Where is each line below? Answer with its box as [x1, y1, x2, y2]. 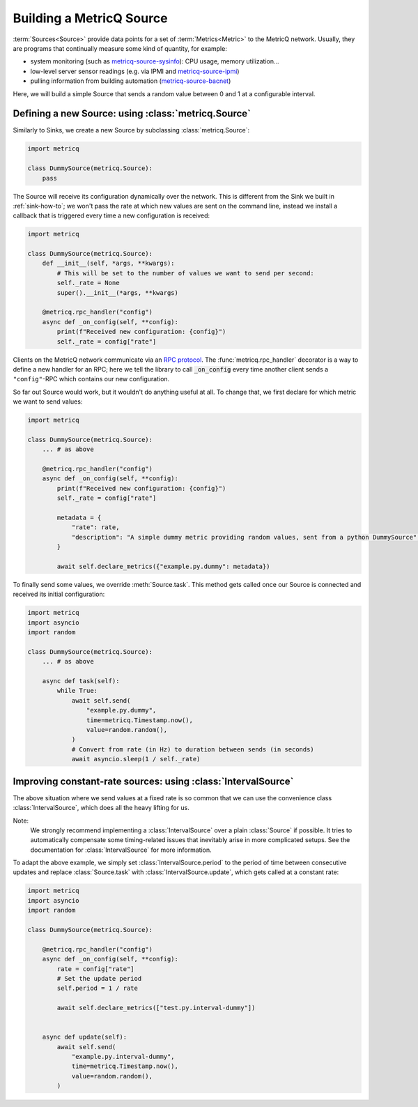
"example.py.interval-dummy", [71, 1053, 175, 1061]
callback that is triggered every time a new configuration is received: [13, 211, 210, 220]
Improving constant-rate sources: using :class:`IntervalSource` [13, 775, 294, 787]
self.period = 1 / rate [56, 984, 139, 993]
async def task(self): [42, 677, 120, 685]
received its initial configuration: [13, 590, 105, 599]
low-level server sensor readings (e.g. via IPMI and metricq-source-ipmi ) [30, 67, 240, 75]
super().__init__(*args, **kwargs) [56, 289, 179, 296]
